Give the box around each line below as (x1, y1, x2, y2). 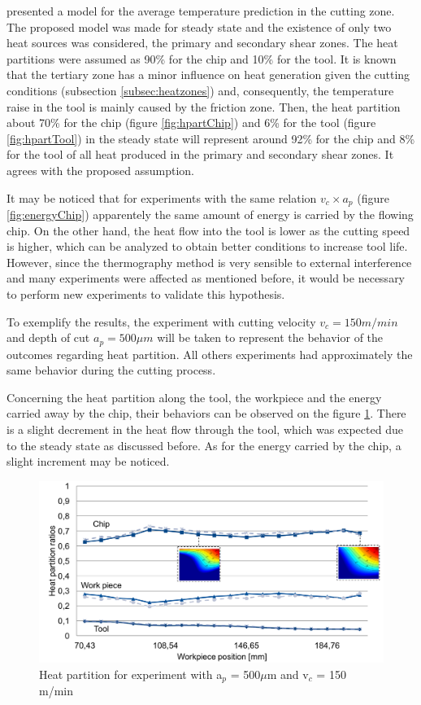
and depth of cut (7, 329, 90, 346)
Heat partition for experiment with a (39, 665, 223, 682)
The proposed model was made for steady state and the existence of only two (7, 18, 392, 35)
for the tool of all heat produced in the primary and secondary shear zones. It (7, 146, 394, 163)
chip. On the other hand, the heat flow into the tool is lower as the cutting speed (7, 221, 410, 239)
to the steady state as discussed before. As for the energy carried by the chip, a (7, 436, 401, 453)
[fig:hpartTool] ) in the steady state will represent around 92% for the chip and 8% (7, 129, 415, 147)
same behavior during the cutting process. (7, 361, 216, 379)
